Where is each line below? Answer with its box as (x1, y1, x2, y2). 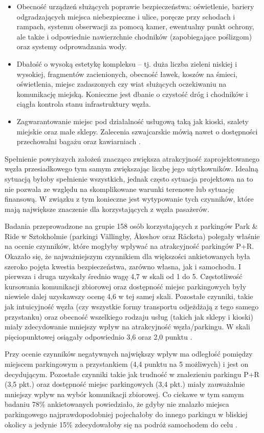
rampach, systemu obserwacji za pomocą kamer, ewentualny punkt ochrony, (16, 21, 254, 32)
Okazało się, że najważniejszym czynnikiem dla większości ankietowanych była (5, 251, 250, 262)
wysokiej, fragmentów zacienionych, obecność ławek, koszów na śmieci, (16, 68, 237, 79)
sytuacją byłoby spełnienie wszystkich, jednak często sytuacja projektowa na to (5, 173, 253, 184)
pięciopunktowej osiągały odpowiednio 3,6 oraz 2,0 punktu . (5, 331, 192, 342)
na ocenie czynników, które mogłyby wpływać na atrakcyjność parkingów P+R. (5, 241, 254, 251)
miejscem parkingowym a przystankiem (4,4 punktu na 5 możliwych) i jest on (5, 359, 249, 369)
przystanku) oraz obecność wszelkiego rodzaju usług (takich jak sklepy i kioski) (5, 311, 253, 322)
